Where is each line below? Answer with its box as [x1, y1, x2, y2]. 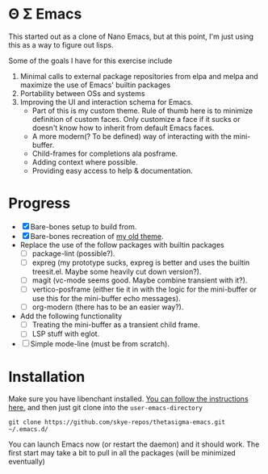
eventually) [8, 457, 46, 467]
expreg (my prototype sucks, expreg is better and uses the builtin [31, 258, 250, 267]
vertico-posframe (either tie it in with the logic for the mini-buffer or [31, 284, 257, 295]
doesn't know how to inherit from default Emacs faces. [31, 123, 215, 132]
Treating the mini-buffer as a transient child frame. [31, 320, 200, 329]
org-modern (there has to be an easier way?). [31, 302, 184, 312]
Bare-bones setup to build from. [30, 221, 137, 231]
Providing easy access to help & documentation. [31, 166, 193, 175]
